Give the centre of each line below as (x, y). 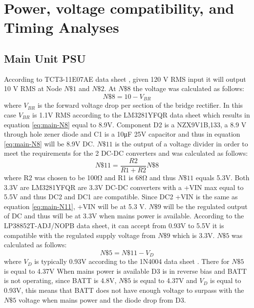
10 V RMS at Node (33, 88)
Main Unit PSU (45, 58)
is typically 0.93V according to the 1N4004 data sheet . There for (132, 261)
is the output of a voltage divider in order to (181, 143)
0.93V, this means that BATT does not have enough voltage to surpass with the (124, 290)
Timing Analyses (62, 27)
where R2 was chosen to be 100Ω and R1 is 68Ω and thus (90, 178)
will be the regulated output (205, 206)
